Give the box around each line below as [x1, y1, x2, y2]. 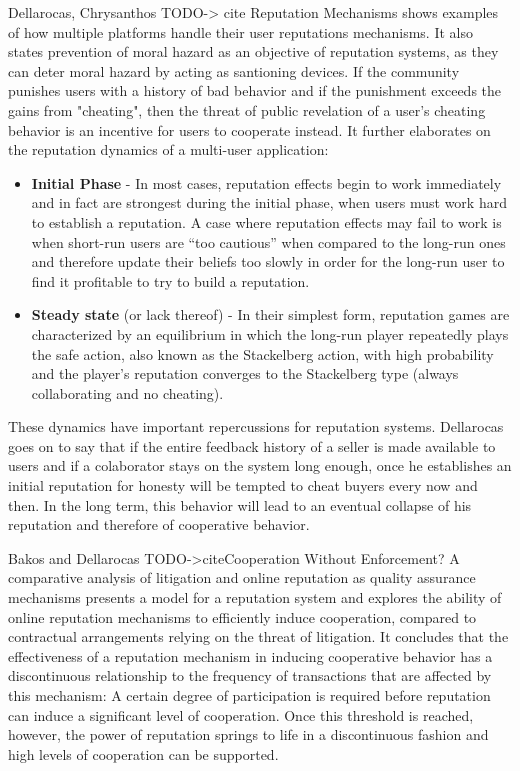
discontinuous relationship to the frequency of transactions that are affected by [8, 665, 492, 686]
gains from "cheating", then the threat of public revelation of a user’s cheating [8, 99, 486, 120]
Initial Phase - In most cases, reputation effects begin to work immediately [31, 172, 502, 193]
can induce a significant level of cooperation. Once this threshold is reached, [8, 704, 474, 725]
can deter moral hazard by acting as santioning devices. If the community [8, 60, 460, 81]
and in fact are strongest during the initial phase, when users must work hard [31, 192, 507, 213]
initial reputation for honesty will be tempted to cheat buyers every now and [8, 475, 478, 496]
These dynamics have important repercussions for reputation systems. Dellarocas [8, 416, 504, 437]
